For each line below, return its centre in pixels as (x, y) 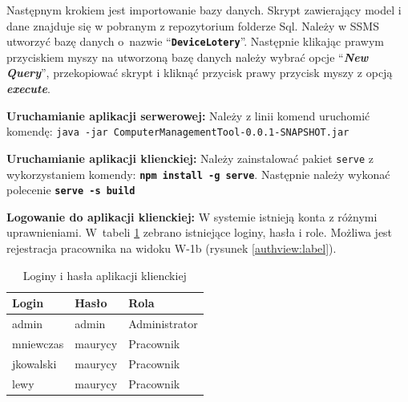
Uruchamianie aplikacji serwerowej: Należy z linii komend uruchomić (188, 115)
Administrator (163, 324)
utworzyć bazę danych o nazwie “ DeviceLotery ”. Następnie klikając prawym (196, 41)
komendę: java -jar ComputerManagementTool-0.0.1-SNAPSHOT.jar (178, 131)
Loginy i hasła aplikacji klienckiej (105, 275)
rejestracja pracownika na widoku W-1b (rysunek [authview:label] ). (172, 248)
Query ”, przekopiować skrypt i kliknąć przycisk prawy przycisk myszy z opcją (200, 73)
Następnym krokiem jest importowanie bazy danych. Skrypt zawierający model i (204, 10)
